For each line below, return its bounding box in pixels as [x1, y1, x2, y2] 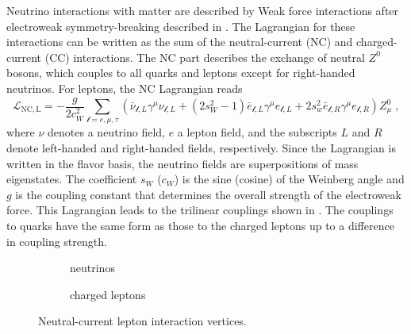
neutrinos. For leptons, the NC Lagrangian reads [6, 79, 243, 96]
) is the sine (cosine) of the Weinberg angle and [174, 171, 405, 187]
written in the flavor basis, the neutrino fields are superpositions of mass [6, 155, 359, 171]
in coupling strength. [6, 232, 107, 249]
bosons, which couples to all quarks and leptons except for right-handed [6, 64, 355, 81]
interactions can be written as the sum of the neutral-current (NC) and [6, 33, 353, 50]
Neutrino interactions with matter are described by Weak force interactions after [6, 2, 399, 18]
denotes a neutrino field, [48, 124, 165, 140]
